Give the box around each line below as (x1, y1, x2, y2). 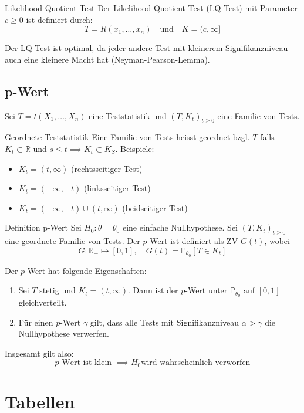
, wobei (264, 235, 290, 247)
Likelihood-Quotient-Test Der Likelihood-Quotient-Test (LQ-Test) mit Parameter (5, 2, 298, 13)
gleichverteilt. (18, 296, 67, 309)
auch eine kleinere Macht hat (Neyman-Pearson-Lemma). (5, 53, 210, 65)
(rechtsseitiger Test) (71, 162, 143, 174)
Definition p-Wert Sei (5, 221, 82, 233)
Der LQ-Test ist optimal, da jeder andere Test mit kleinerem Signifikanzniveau (5, 42, 288, 54)
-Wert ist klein (59, 358, 112, 367)
